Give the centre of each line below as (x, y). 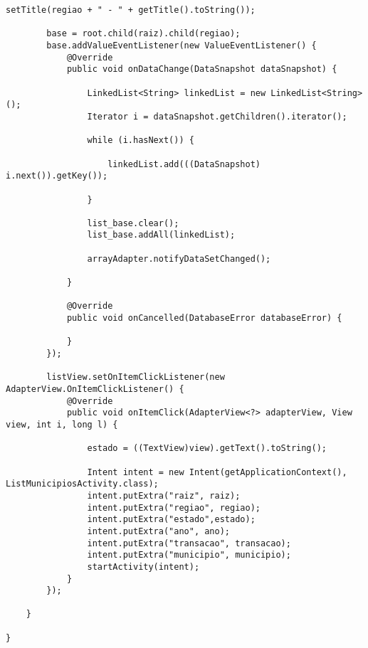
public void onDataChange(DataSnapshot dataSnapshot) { (202, 69)
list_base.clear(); (133, 223)
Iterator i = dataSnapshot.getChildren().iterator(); (217, 116)
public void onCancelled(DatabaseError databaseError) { (204, 318)
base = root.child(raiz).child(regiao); (143, 34)
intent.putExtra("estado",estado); (171, 520)
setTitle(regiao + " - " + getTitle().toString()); (131, 10)
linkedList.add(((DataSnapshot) (184, 164)
